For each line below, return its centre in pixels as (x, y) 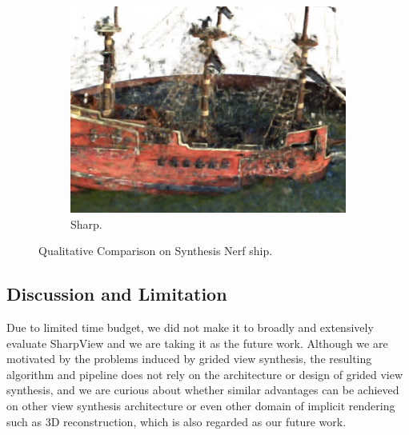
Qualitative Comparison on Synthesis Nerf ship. (156, 251)
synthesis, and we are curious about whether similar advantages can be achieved (203, 390)
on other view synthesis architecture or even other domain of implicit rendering (201, 405)
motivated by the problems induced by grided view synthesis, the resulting (189, 359)
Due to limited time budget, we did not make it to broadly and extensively (190, 327)
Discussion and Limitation (117, 294)
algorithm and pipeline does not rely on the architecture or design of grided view (205, 374)
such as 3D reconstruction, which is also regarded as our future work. (176, 421)
